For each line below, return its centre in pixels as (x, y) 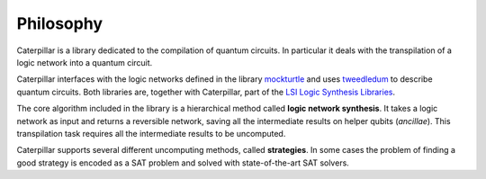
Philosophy (60, 23)
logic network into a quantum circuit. (85, 62)
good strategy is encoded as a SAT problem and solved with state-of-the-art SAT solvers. (183, 163)
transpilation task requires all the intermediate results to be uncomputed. (151, 133)
